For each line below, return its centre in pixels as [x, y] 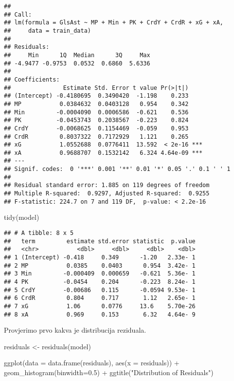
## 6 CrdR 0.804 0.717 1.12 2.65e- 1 [100, 298]
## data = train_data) [47, 31]
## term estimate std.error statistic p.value [100, 241]
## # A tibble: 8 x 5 [39, 233]
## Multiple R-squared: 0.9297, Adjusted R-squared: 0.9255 [107, 194]
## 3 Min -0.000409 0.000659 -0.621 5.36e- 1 [100, 274]
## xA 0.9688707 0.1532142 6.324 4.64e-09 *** [103, 153]
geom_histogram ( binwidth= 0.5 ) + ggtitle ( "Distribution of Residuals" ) [109, 372]
